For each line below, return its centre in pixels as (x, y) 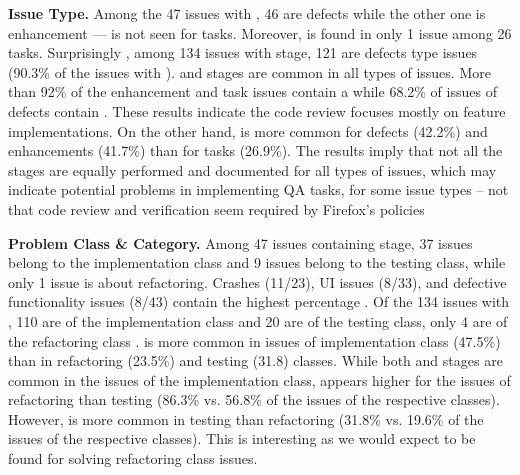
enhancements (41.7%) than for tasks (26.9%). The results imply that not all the (255, 150)
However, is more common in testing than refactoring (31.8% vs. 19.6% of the (246, 418)
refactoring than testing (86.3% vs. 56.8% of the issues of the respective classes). (254, 399)
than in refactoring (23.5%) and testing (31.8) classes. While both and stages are (255, 360)
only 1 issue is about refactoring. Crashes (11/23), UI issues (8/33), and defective (257, 281)
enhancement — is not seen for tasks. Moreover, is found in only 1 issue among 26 (260, 32)
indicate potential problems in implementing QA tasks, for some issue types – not (258, 189)
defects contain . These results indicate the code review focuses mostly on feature (257, 110)
